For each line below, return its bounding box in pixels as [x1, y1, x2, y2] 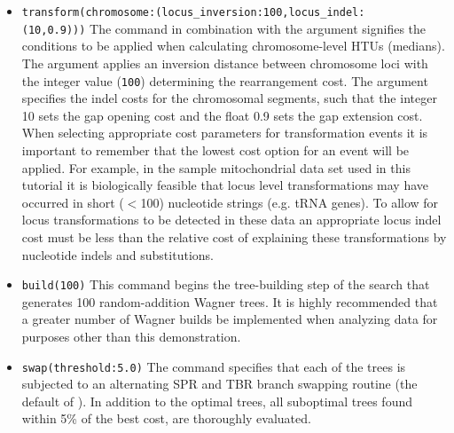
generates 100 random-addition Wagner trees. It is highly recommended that [21, 292, 438, 311]
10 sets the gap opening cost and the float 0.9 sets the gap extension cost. [21, 106, 423, 124]
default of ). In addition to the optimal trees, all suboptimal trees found [21, 391, 412, 410]
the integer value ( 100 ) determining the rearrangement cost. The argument [21, 71, 428, 90]
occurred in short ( [21, 193, 124, 211]
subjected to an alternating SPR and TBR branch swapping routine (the [21, 374, 418, 393]
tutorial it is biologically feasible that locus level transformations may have [21, 176, 429, 194]
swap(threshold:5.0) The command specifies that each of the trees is [21, 357, 406, 375]
